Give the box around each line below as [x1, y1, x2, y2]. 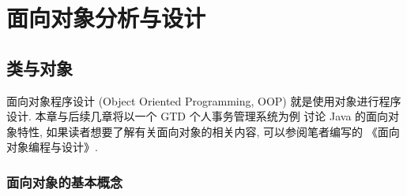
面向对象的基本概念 [6, 172, 123, 191]
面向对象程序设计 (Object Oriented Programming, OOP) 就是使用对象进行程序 [6, 92, 401, 109]
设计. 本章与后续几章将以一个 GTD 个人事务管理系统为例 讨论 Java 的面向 [6, 108, 389, 124]
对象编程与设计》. [6, 139, 98, 155]
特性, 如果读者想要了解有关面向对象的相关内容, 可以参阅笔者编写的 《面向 [17, 123, 400, 139]
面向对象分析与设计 [6, 2, 206, 34]
